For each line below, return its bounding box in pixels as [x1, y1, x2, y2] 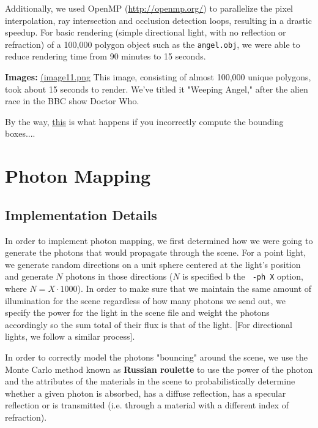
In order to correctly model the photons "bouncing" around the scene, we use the [5, 350, 308, 363]
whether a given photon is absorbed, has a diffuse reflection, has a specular [5, 386, 286, 399]
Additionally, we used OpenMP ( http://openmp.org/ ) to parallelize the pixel [5, 2, 293, 14]
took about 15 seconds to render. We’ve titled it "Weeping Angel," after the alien [5, 82, 308, 95]
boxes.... [5, 127, 35, 140]
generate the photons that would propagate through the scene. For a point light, [5, 246, 306, 259]
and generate [5, 270, 53, 283]
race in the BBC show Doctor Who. [5, 94, 139, 107]
